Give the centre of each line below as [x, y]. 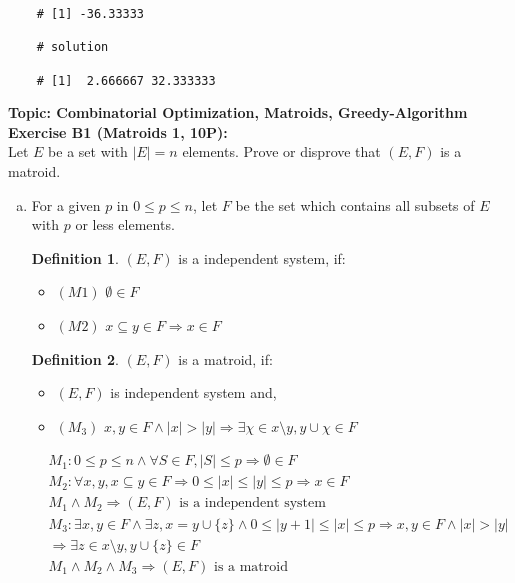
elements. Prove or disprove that [281, 151]
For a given [66, 204]
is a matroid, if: [225, 358]
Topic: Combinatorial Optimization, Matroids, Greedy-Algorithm [238, 112]
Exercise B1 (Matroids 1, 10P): [118, 131]
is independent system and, [193, 392]
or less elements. [125, 224]
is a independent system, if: [262, 257]
